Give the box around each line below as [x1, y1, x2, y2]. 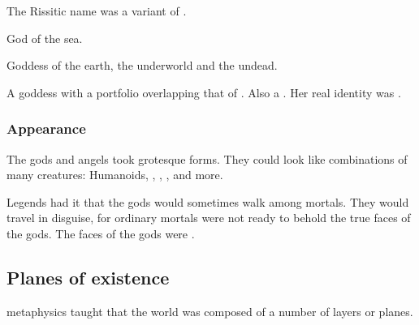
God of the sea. [6, 29, 83, 46]
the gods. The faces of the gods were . [6, 225, 195, 242]
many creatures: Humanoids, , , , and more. [6, 166, 223, 183]
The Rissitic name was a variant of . [6, 2, 187, 19]
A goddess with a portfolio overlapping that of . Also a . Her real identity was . [6, 83, 401, 100]
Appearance [6, 118, 86, 139]
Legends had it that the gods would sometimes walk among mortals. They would [6, 193, 409, 210]
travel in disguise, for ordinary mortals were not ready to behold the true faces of [6, 209, 411, 226]
